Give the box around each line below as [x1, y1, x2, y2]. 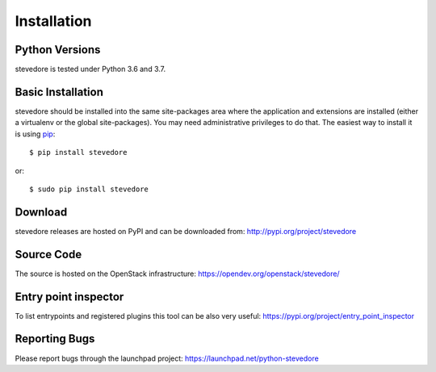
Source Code [15, 247, 82, 261]
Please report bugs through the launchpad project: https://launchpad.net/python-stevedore [15, 353, 319, 363]
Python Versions [15, 43, 101, 56]
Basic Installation [15, 85, 104, 98]
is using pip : [15, 129, 56, 139]
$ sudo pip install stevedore [29, 184, 149, 194]
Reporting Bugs [15, 332, 95, 346]
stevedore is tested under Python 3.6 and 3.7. [15, 65, 166, 74]
